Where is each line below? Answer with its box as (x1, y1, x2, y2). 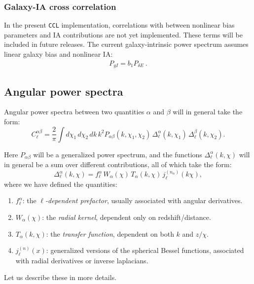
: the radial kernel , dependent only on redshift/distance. (42, 212, 211, 222)
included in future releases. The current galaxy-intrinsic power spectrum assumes (4, 39, 249, 49)
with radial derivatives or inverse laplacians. (15, 255, 148, 265)
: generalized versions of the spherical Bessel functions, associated (46, 245, 244, 255)
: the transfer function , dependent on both (46, 228, 174, 239)
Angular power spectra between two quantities (4, 106, 145, 117)
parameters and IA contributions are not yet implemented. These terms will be (4, 29, 243, 39)
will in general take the (173, 106, 243, 117)
